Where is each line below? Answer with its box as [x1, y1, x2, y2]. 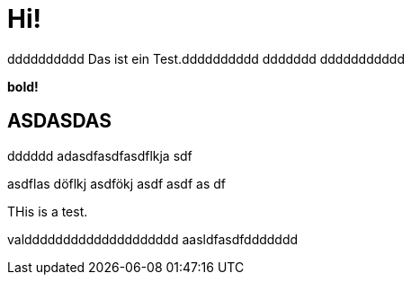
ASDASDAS [7, 110, 112, 133]
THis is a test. [7, 203, 88, 219]
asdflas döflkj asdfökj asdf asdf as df [7, 175, 226, 191]
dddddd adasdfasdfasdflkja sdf [7, 147, 192, 163]
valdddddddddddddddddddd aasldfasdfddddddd [7, 231, 299, 247]
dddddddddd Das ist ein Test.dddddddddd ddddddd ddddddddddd [7, 50, 406, 66]
